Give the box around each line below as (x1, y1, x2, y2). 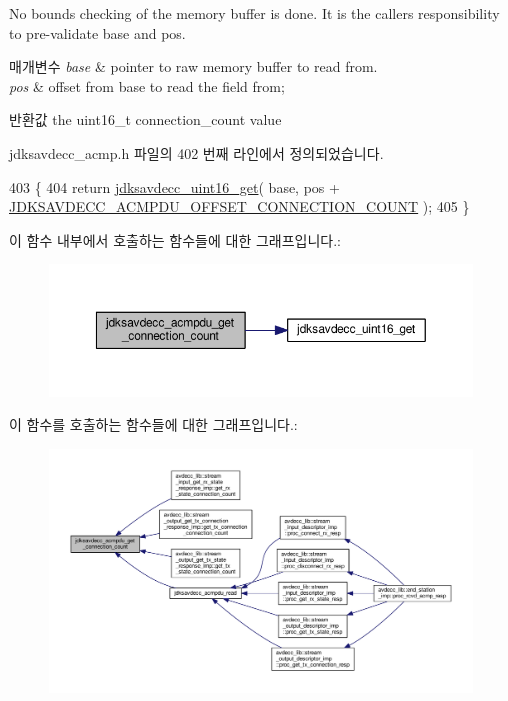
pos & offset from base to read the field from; (9, 75, 285, 96)
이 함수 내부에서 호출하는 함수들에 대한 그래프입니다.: (9, 229, 341, 250)
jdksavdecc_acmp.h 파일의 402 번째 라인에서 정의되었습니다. (9, 142, 384, 163)
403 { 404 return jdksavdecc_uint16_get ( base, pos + (9, 176, 340, 197)
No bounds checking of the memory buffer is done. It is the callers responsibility (9, 3, 500, 23)
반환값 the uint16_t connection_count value (9, 109, 282, 130)
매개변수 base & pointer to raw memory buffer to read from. (9, 56, 378, 77)
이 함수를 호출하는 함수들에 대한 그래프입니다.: (9, 414, 298, 435)
